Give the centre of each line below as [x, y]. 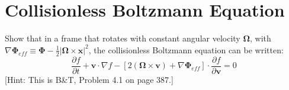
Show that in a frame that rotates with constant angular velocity [123, 38]
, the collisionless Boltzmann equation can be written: [186, 49]
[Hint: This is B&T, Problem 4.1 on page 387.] [89, 79]
